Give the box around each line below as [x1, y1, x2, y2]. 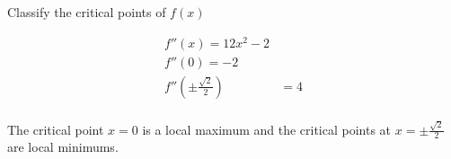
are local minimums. [7, 137, 119, 156]
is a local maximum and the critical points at [142, 119, 392, 138]
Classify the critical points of [7, 3, 166, 21]
